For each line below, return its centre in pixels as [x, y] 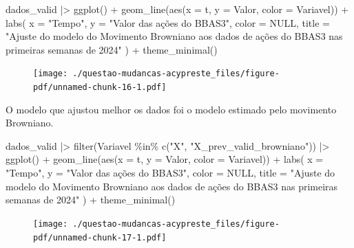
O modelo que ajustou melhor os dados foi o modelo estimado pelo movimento [171, 109]
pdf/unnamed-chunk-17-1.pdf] [100, 237]
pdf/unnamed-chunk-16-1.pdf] [100, 88]
